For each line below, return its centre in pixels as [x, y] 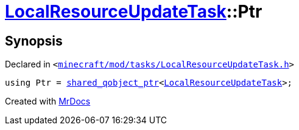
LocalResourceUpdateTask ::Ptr [134, 12]
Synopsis [34, 41]
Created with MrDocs [48, 101]
